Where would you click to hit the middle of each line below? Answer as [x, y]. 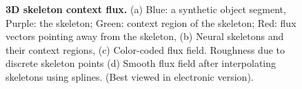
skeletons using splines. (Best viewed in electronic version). [130, 76]
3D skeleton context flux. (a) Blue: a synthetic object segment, [146, 9]
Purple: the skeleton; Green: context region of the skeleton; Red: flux [151, 22]
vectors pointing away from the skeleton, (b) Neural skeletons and [145, 36]
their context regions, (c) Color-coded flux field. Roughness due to [145, 49]
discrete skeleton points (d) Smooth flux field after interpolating [141, 63]
